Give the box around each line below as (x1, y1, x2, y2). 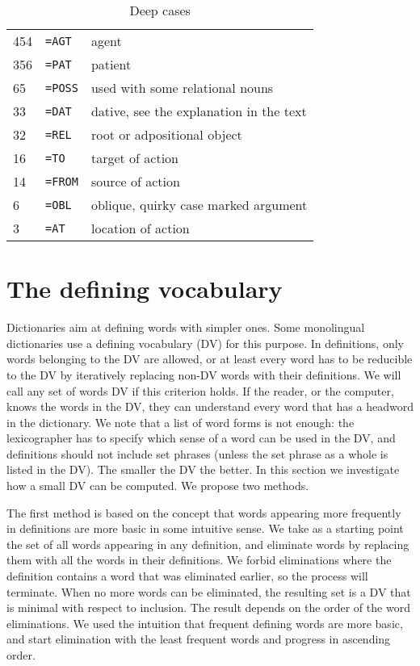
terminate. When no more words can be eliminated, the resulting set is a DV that (6, 583, 411, 600)
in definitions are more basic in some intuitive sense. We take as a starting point (6, 520, 404, 537)
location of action (90, 219, 190, 237)
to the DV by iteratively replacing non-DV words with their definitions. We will (6, 366, 401, 383)
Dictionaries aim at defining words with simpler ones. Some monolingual (6, 319, 365, 336)
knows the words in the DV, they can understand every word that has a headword (6, 398, 414, 415)
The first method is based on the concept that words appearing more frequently (6, 504, 401, 521)
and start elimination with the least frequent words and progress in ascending (6, 630, 391, 647)
